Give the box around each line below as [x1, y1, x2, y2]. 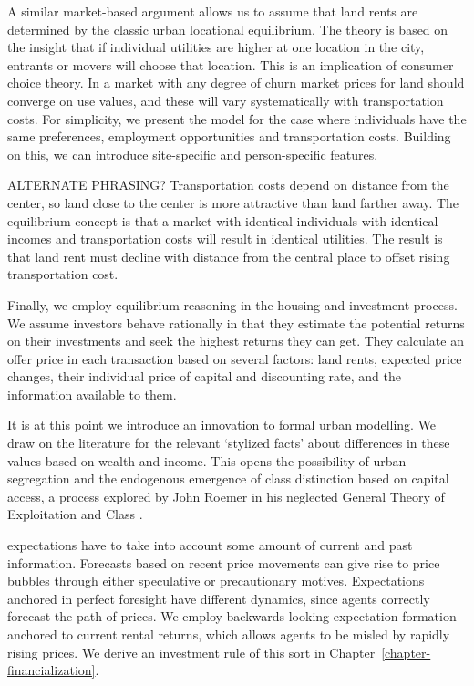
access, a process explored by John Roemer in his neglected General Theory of [7, 486, 445, 505]
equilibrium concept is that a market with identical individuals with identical [7, 211, 438, 230]
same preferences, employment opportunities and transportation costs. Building [7, 127, 451, 146]
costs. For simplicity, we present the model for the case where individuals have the [7, 109, 467, 128]
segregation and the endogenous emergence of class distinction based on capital [7, 469, 449, 488]
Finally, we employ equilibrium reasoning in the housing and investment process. [7, 295, 458, 314]
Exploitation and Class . [7, 504, 143, 524]
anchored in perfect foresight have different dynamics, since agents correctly [7, 588, 430, 608]
